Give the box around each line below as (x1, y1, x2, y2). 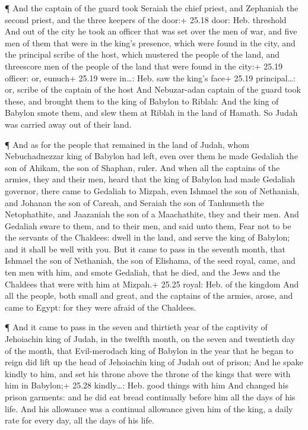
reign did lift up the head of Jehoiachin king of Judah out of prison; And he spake (5, 356, 303, 368)
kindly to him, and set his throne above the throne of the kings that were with (5, 367, 291, 380)
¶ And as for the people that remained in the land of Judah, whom (5, 138, 249, 150)
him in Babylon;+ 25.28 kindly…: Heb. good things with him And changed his (5, 379, 289, 391)
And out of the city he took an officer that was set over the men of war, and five (5, 25, 297, 37)
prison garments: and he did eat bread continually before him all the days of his (5, 391, 296, 403)
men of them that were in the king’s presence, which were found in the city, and (5, 36, 296, 49)
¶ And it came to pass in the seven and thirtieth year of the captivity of (5, 321, 268, 333)
